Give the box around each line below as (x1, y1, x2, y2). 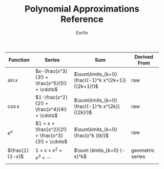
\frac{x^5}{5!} (35, 80, 67, 86)
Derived (134, 53, 154, 60)
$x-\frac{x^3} (35, 68, 67, 74)
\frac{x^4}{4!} (35, 106, 67, 113)
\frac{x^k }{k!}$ (74, 132, 109, 139)
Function (8, 56, 30, 63)
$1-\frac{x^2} (35, 94, 68, 101)
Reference (61, 14, 103, 25)
